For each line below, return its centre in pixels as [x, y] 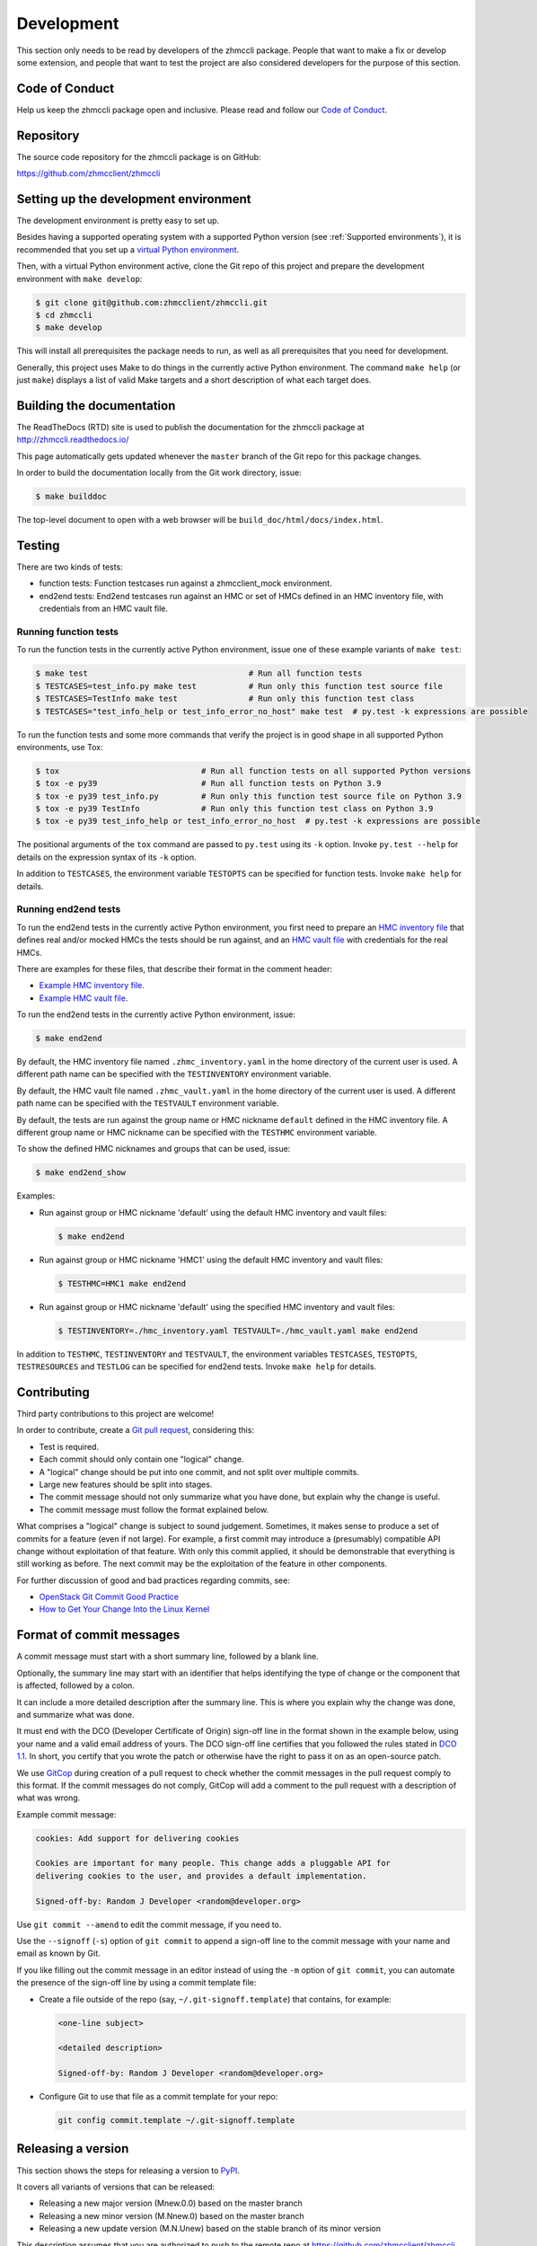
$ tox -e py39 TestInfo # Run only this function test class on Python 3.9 [234, 809]
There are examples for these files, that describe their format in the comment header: [174, 968]
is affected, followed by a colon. [75, 1685]
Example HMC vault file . [84, 998]
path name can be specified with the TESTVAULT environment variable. [148, 1103]
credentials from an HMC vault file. [104, 609]
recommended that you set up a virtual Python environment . [128, 249]
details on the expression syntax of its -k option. [106, 857]
